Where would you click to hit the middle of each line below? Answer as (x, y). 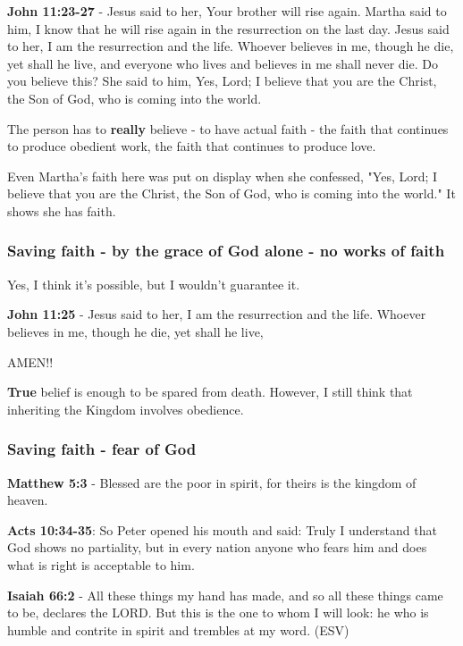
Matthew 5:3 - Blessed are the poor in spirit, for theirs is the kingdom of (212, 482)
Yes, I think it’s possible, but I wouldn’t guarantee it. (154, 284)
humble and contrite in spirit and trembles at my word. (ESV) (178, 629)
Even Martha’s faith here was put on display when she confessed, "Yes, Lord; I (223, 176)
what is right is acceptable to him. (101, 564)
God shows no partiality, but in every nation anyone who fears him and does (217, 547)
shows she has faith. (62, 210)
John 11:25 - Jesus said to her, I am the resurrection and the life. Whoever (217, 314)
